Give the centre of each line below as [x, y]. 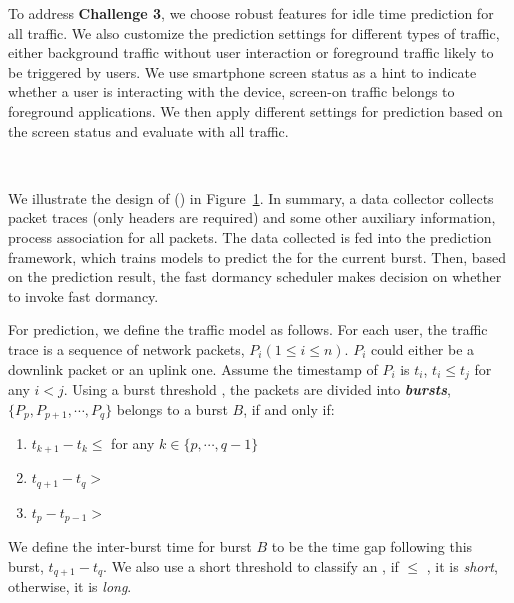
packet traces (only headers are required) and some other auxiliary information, [252, 217]
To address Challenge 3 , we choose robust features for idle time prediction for [251, 13]
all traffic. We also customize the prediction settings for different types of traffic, [254, 32]
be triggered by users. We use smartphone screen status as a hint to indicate [242, 71]
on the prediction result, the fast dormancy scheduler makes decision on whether [255, 276]
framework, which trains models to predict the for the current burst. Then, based [257, 256]
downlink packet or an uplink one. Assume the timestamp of [193, 368]
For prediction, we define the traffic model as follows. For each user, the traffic [248, 329]
